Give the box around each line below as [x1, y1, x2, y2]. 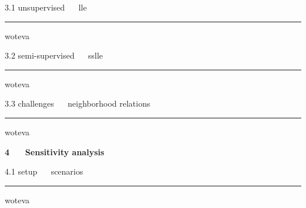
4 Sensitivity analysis [5, 145, 105, 158]
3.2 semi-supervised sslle [5, 49, 103, 62]
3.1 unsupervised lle [5, 1, 87, 13]
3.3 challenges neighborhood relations [5, 97, 151, 110]
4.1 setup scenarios [5, 165, 84, 178]
